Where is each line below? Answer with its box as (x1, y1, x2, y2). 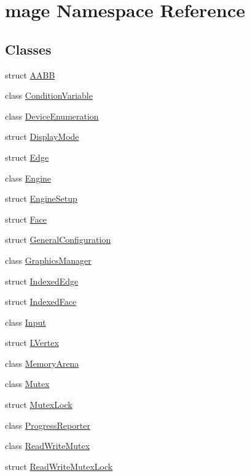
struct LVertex (5, 336, 59, 349)
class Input (5, 315, 46, 328)
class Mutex (5, 377, 50, 390)
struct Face (5, 212, 47, 225)
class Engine (5, 171, 52, 184)
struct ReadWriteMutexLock (5, 459, 113, 472)
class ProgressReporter (5, 418, 90, 431)
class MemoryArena (5, 356, 79, 369)
